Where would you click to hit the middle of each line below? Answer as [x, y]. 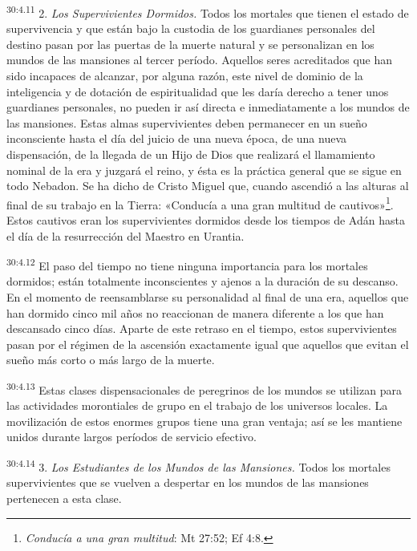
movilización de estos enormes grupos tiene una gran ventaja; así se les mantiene [204, 421]
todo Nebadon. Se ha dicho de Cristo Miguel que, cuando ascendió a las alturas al [208, 186]
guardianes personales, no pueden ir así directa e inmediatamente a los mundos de [208, 107]
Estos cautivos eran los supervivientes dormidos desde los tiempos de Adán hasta [206, 220]
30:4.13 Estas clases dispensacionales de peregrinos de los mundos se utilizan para [204, 389]
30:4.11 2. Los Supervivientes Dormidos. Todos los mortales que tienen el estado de [208, 12]
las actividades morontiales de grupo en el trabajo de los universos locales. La [197, 405]
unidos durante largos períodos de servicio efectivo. [132, 437]
